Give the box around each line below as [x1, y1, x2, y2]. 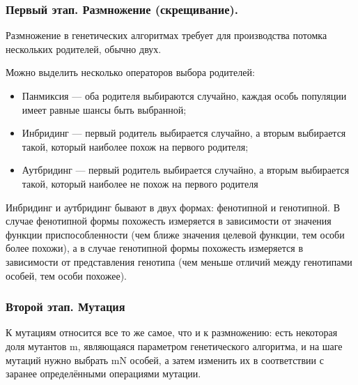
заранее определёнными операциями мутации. [6, 366, 201, 381]
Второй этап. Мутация [6, 298, 125, 315]
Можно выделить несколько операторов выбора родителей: [6, 65, 255, 80]
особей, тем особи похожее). [6, 268, 127, 282]
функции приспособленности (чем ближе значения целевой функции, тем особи [6, 227, 345, 241]
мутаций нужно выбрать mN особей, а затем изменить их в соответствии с [6, 352, 324, 367]
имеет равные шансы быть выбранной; [22, 102, 187, 116]
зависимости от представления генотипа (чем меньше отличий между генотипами [6, 254, 352, 269]
